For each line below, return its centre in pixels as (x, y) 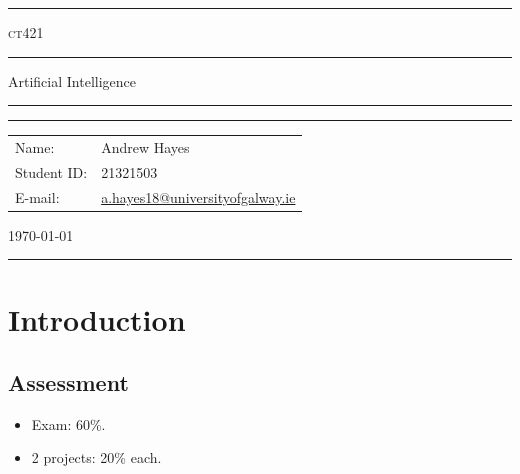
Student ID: (51, 171)
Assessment (68, 382)
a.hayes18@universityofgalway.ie (198, 196)
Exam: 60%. (68, 423)
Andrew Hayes (145, 146)
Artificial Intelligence (72, 80)
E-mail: (37, 196)
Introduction (97, 318)
